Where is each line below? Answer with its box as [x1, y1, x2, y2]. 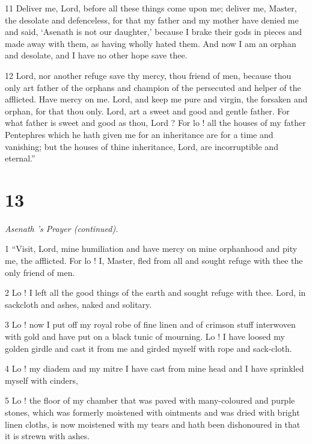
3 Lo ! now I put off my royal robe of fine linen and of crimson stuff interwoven [5, 318, 296, 331]
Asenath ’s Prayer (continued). [5, 222, 118, 234]
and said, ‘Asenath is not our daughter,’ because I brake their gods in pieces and [5, 25, 302, 38]
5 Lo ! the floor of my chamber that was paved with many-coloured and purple [5, 394, 295, 407]
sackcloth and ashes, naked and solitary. [5, 298, 152, 310]
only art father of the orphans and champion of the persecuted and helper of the [5, 81, 301, 93]
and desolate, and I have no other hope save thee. [5, 49, 188, 61]
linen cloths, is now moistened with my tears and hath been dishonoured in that [5, 417, 301, 430]
